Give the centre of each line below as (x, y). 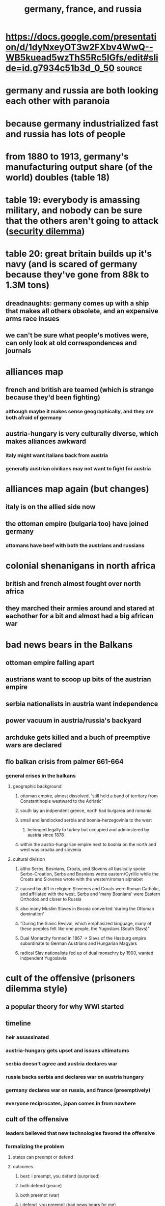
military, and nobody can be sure (74, 210)
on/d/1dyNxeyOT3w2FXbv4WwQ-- (80, 47)
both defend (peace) (41, 1186)
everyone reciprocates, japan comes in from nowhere (71, 1103)
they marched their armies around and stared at (80, 608)
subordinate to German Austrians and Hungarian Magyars (78, 943)
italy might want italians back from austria (57, 455)
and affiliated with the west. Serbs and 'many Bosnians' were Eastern (90, 894)
